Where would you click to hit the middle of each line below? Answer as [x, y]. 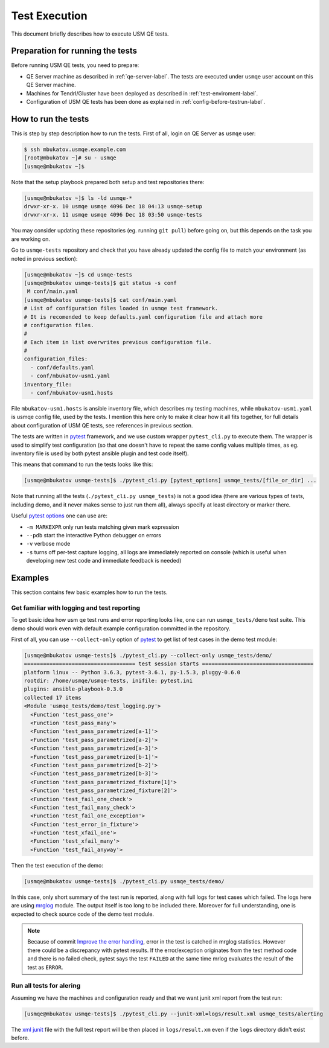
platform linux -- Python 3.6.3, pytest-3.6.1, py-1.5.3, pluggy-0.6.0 [132, 672]
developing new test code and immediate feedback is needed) [104, 561]
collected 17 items [53, 698]
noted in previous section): [44, 258]
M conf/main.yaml [53, 292]
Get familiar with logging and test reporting [75, 608]
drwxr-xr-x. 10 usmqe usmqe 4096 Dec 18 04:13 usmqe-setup [113, 206]
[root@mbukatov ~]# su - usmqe [70, 158]
